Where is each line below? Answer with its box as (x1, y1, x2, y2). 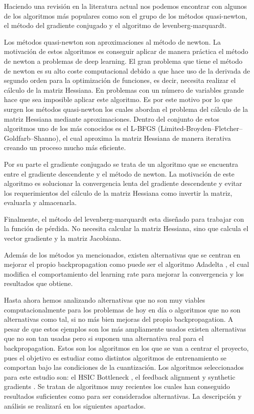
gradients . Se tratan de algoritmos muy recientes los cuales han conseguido (4, 381, 230, 391)
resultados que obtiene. (4, 278, 73, 288)
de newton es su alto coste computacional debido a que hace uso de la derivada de (4, 65, 250, 76)
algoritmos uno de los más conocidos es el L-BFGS (4, 123, 156, 133)
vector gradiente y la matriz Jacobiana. (4, 233, 121, 243)
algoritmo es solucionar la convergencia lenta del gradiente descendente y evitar (4, 178, 242, 188)
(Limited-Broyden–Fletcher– (158, 123, 243, 133)
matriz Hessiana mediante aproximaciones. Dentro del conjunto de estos (4, 113, 220, 124)
